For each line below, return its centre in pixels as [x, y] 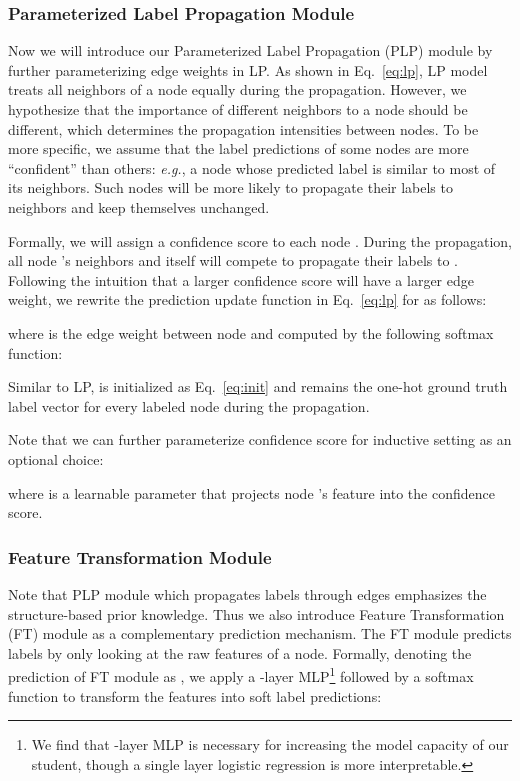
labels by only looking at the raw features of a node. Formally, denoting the [240, 652]
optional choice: [56, 458]
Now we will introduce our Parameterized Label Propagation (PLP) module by [250, 50]
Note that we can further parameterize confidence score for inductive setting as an [260, 439]
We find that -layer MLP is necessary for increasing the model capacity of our [270, 744]
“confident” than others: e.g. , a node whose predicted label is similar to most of [252, 167]
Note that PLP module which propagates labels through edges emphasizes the [247, 593]
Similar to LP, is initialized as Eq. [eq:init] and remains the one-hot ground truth [258, 386]
